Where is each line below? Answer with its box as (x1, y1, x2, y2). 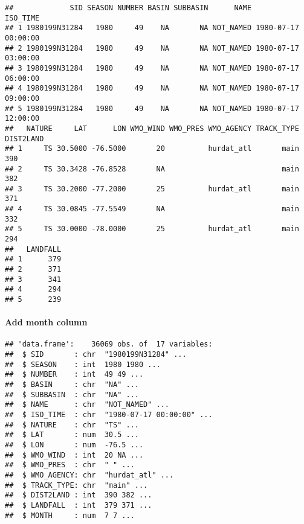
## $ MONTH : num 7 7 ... (5, 511, 135, 520)
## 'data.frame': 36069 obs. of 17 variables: (5, 340, 213, 349)
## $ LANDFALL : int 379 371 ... (5, 500, 152, 510)
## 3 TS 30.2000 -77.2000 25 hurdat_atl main (5, 184, 299, 193)
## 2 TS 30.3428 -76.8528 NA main (5, 164, 299, 173)
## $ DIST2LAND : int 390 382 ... (5, 491, 152, 500)
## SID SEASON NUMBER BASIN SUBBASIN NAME (5, 4, 252, 12)
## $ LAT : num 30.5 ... (5, 430, 139, 439)
